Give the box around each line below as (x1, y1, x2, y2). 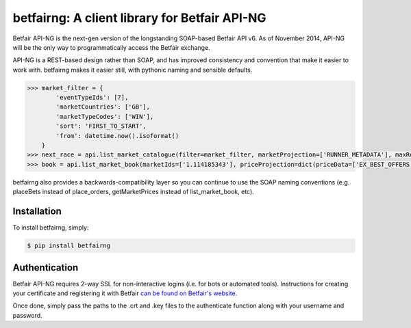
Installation (12, 206, 62, 217)
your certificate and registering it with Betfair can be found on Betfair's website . (12, 289, 238, 297)
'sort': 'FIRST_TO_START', (55, 122, 147, 130)
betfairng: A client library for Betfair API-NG (12, 10, 266, 25)
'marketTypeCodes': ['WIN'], (55, 113, 154, 120)
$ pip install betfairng (27, 242, 111, 249)
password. (12, 311, 42, 319)
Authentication (12, 262, 79, 273)
